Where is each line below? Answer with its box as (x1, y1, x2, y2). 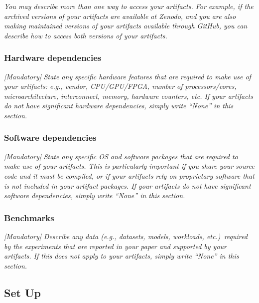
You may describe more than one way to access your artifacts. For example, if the (4, 1, 254, 11)
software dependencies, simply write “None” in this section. (4, 190, 185, 201)
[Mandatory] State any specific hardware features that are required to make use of (4, 71, 251, 81)
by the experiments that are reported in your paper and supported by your (4, 241, 227, 251)
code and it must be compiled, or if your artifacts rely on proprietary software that (4, 170, 255, 181)
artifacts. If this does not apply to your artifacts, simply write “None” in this (4, 251, 239, 261)
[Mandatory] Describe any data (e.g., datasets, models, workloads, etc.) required (4, 231, 248, 241)
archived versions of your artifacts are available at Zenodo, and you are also (4, 10, 236, 21)
